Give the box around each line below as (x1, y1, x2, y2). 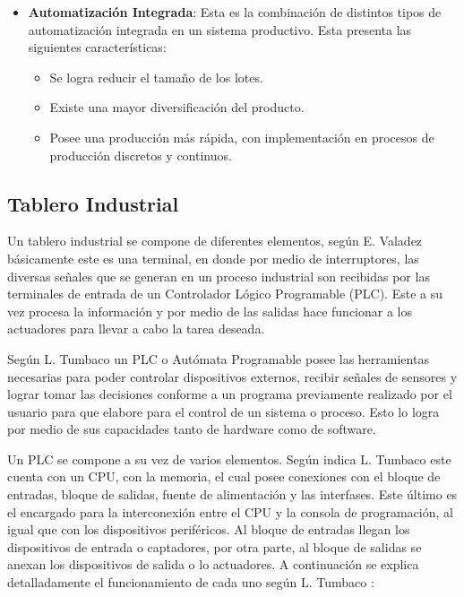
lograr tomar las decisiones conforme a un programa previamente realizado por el (7, 385, 452, 403)
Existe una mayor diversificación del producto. (49, 98, 305, 117)
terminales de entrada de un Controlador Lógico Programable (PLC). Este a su (7, 284, 443, 303)
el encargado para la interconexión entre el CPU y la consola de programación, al (7, 502, 453, 521)
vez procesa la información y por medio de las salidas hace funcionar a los (7, 301, 413, 320)
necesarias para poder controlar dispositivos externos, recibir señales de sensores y (7, 367, 458, 385)
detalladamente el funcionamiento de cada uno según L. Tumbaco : (7, 573, 374, 592)
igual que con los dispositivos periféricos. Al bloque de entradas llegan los (7, 520, 410, 539)
